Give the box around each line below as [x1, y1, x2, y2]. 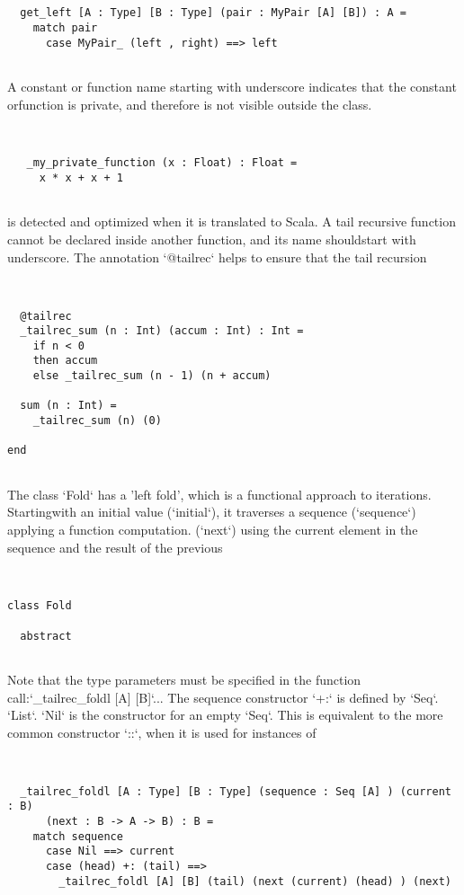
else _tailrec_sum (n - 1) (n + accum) [32, 369, 272, 383]
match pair [32, 21, 98, 34]
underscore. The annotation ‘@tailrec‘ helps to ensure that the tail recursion [7, 247, 427, 266]
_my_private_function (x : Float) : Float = [26, 156, 298, 170]
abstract [20, 629, 72, 642]
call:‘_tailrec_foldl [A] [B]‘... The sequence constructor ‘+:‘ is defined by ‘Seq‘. [7, 687, 439, 706]
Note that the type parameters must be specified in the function [7, 670, 361, 689]
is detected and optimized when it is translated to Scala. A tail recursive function [7, 212, 456, 231]
